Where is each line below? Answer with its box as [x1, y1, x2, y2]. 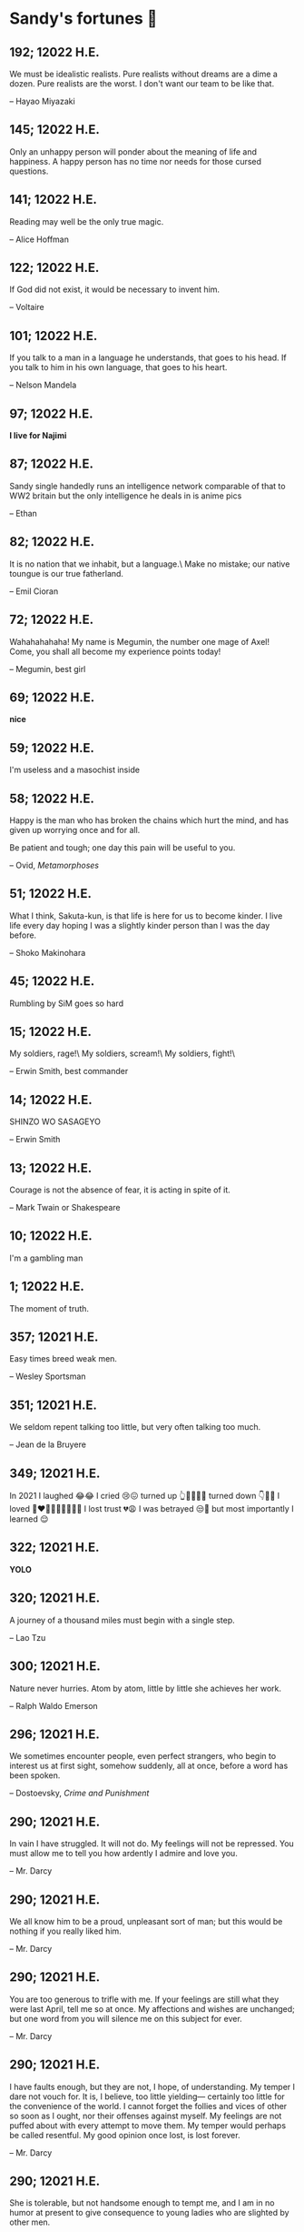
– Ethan [9, 508, 38, 518]
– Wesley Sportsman [9, 1371, 86, 1382]
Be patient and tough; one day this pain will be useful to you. [9, 841, 236, 853]
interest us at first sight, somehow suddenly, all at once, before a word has [9, 1760, 289, 1772]
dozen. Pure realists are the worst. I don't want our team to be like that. [9, 78, 275, 89]
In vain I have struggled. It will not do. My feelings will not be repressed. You [9, 1838, 295, 1849]
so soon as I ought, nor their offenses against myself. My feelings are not [9, 2110, 282, 2121]
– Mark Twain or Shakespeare [9, 1202, 121, 1212]
